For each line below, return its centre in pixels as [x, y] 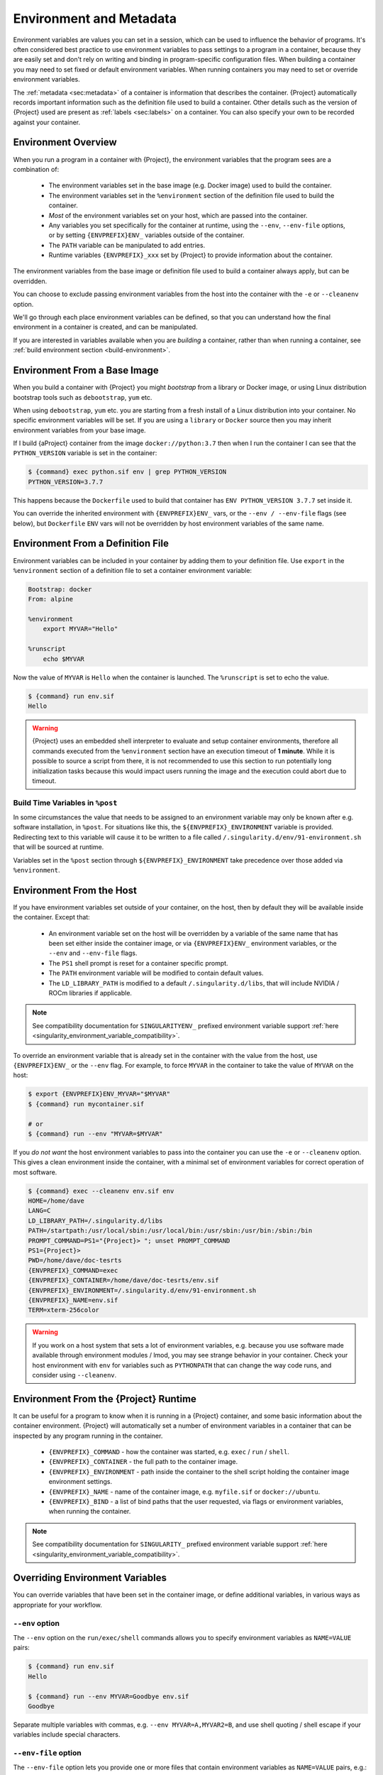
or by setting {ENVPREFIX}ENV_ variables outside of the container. [146, 235]
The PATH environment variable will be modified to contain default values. [156, 973]
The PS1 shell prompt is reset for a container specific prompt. [138, 963]
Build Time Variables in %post [65, 802]
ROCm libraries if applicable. [90, 993]
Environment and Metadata [95, 18]
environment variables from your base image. [79, 430]
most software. [35, 1172]
